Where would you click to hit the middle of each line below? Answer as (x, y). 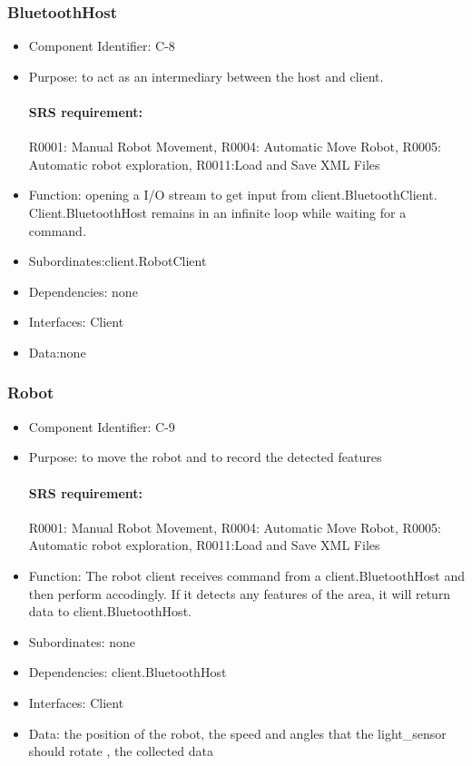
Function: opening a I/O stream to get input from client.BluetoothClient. (233, 195)
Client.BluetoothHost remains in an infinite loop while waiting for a (217, 212)
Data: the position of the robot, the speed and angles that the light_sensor (237, 733)
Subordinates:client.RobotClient (118, 261)
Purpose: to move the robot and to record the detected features (205, 457)
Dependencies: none (83, 291)
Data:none (57, 352)
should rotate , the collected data (121, 751)
